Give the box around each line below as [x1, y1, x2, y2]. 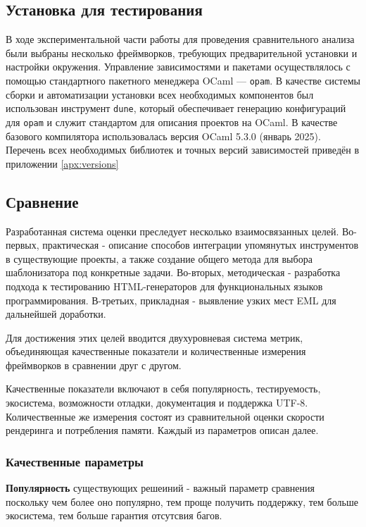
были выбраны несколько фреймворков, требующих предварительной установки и [6, 45, 358, 60]
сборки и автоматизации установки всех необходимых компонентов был [6, 87, 314, 101]
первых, [6, 237, 39, 252]
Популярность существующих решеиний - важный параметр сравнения [6, 480, 315, 495]
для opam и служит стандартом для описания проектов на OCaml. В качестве [6, 114, 338, 129]
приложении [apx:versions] [6, 156, 119, 170]
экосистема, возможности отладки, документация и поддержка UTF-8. [6, 395, 308, 410]
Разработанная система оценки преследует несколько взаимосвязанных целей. [6, 223, 339, 238]
